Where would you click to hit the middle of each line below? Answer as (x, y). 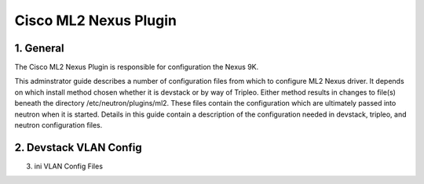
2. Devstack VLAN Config (78, 148)
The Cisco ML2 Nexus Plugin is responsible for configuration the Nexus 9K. (137, 67)
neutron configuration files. (58, 125)
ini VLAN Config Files (69, 166)
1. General (39, 48)
